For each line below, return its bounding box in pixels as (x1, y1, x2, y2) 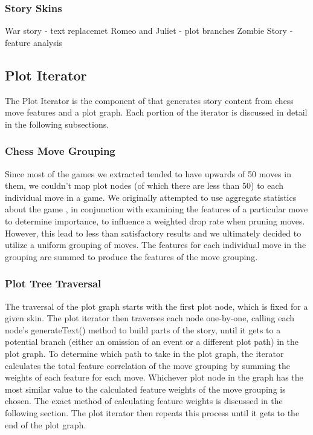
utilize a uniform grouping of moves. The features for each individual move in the (5, 238, 306, 251)
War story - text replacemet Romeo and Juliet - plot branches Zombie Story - (5, 24, 293, 37)
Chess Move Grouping (5, 143, 115, 159)
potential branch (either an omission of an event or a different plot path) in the (5, 335, 299, 348)
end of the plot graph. (5, 418, 86, 431)
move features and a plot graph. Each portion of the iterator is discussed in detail (5, 106, 308, 119)
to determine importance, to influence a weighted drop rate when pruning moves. (5, 214, 305, 227)
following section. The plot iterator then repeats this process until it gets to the (5, 406, 300, 419)
